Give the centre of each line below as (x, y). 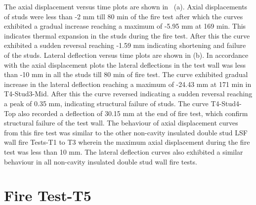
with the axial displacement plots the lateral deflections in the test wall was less (125, 64)
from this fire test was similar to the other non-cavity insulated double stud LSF (126, 132)
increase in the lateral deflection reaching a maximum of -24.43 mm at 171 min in (128, 84)
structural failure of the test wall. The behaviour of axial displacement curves (121, 123)
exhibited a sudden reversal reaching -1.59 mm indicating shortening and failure (125, 45)
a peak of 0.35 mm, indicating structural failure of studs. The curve (106, 103)
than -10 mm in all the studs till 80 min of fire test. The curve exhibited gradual (126, 74)
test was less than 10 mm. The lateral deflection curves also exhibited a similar (124, 151)
